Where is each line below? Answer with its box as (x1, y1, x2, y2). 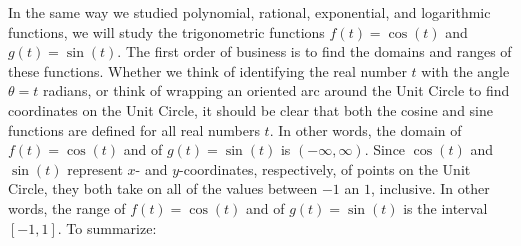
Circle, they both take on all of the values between (8, 178, 318, 199)
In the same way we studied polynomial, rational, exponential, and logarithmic (8, 2, 491, 22)
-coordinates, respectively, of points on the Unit (179, 158, 471, 179)
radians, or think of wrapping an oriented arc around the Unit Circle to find (42, 80, 510, 101)
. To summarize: (57, 217, 157, 238)
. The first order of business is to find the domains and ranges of (117, 41, 512, 62)
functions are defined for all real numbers (8, 119, 260, 140)
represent (67, 158, 123, 179)
